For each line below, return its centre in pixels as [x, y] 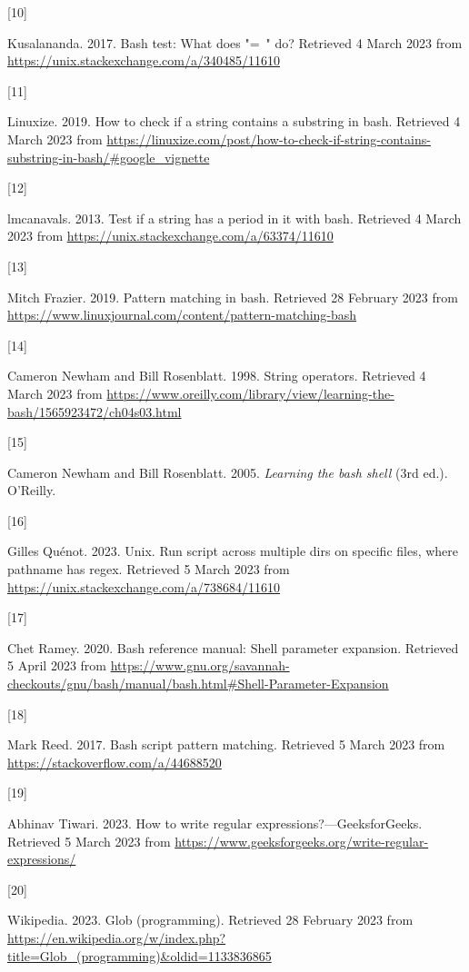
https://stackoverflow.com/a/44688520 [115, 762]
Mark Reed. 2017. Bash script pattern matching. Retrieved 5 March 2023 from [226, 744]
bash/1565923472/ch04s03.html [95, 411]
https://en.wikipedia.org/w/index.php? [117, 937]
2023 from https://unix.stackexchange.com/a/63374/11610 [170, 236]
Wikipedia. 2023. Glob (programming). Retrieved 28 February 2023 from [210, 920]
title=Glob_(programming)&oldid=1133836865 [140, 955]
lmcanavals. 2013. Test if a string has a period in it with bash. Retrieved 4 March [234, 218]
